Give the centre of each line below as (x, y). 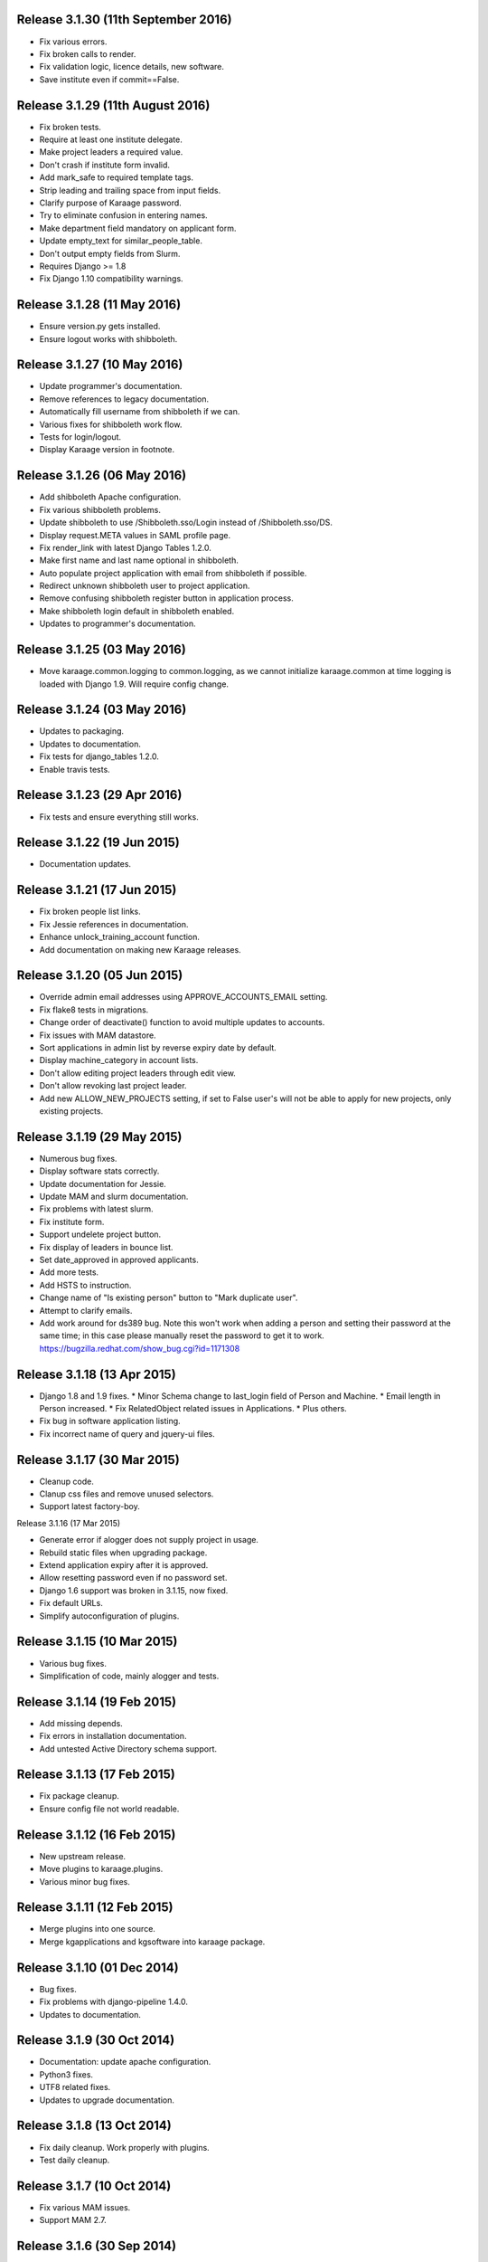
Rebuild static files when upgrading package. (123, 1553)
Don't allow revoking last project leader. (113, 1086)
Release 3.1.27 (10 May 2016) (100, 365)
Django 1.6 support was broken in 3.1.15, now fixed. (134, 1590)
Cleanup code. (66, 1481)
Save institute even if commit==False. (109, 79)
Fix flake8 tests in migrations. (94, 1010)
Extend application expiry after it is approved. (124, 1565)
